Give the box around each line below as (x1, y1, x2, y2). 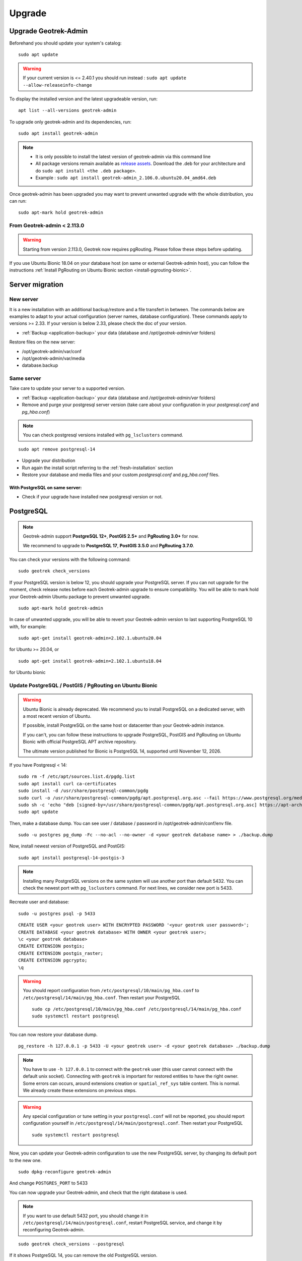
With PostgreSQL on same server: (9, 484, 82, 490)
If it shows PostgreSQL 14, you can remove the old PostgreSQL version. (9, 1252, 158, 1258)
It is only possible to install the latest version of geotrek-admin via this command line (35, 153, 211, 159)
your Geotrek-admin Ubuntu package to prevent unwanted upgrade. (9, 593, 151, 600)
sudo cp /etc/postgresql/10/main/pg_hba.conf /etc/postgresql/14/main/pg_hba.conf (32, 1006, 242, 1012)
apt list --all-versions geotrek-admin (18, 107, 117, 113)
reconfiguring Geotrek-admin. (23, 1227, 85, 1233)
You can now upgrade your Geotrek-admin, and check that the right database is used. (9, 1189, 188, 1195)
